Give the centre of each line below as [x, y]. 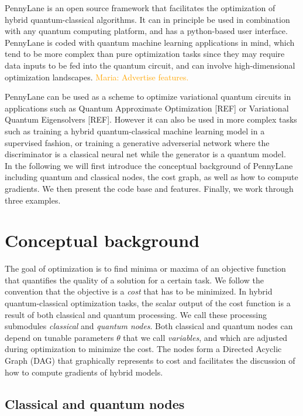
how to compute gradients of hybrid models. [84, 372]
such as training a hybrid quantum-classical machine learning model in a [135, 131]
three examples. [33, 200]
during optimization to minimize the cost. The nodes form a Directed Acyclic [143, 349]
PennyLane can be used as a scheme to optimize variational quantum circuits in [148, 97]
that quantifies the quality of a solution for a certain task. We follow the [134, 280]
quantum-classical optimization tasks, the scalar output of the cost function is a [148, 303]
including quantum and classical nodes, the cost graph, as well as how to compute [151, 177]
